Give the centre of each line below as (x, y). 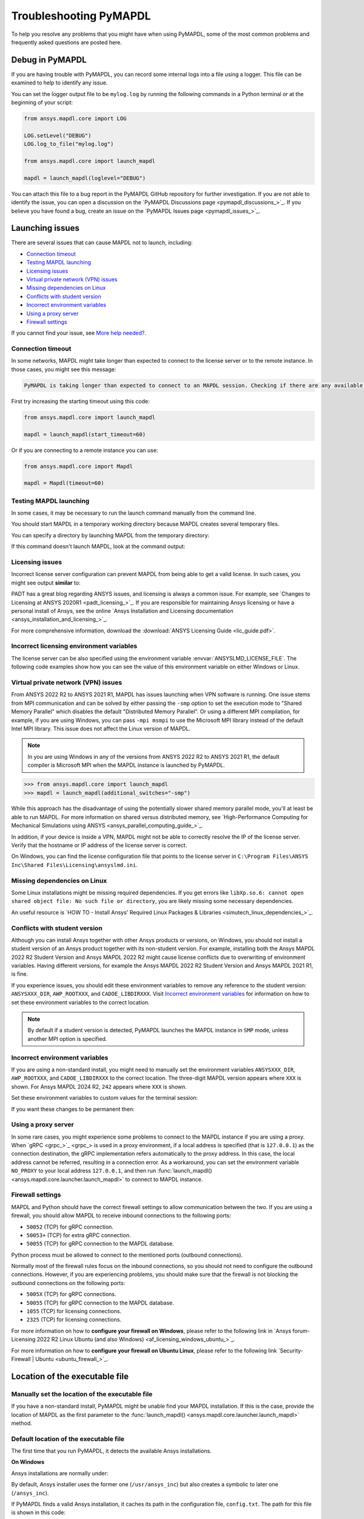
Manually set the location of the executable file (82, 1394)
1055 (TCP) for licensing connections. (74, 1311)
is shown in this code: (39, 1512)
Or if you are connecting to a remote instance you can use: (85, 450)
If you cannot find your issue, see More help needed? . (79, 333)
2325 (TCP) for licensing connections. (74, 1320)
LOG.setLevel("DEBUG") (58, 135)
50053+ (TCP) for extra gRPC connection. (79, 1235)
